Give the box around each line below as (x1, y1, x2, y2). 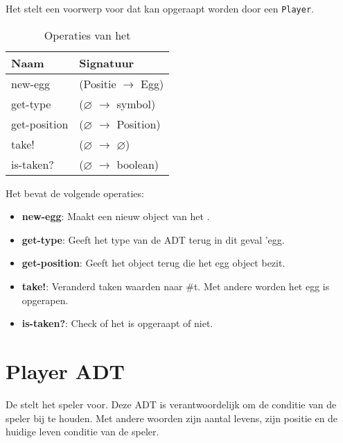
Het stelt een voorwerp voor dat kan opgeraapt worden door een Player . (6, 1, 314, 15)
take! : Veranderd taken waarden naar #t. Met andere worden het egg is (21, 279, 330, 294)
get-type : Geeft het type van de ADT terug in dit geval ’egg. (21, 232, 285, 246)
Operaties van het (44, 26, 131, 43)
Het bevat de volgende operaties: (6, 185, 144, 200)
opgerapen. (21, 292, 69, 307)
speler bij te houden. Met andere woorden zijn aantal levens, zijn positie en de (6, 410, 338, 425)
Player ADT (6, 357, 125, 385)
